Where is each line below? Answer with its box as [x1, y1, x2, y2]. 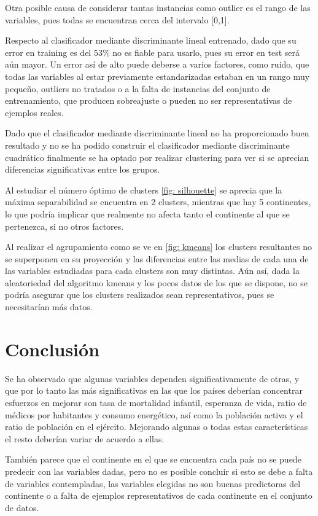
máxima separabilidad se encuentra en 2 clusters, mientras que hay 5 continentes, [5, 195, 311, 208]
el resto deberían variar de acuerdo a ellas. [5, 432, 165, 445]
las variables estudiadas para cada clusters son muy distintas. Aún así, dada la [5, 264, 300, 277]
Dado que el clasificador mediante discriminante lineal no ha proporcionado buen [5, 127, 309, 139]
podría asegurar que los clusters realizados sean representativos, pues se [5, 288, 274, 301]
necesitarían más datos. [5, 300, 93, 313]
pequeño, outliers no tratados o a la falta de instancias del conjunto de [5, 82, 271, 95]
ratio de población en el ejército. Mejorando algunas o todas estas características [5, 420, 308, 433]
